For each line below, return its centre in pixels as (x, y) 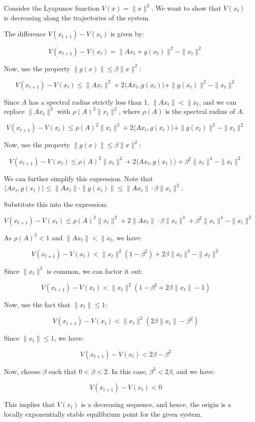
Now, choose (22, 371)
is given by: (127, 34)
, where (129, 111)
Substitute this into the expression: (56, 204)
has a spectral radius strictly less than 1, (89, 102)
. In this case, (127, 371)
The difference (25, 34)
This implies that (30, 404)
